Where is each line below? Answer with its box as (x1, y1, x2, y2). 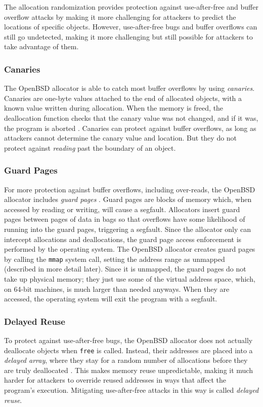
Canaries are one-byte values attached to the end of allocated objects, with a (4, 92, 242, 103)
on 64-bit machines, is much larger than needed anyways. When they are (4, 283, 230, 294)
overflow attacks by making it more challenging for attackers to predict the (4, 11, 236, 22)
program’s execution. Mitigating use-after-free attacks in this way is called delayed (4, 385, 259, 395)
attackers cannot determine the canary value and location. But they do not (4, 132, 237, 143)
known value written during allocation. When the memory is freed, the (4, 103, 224, 113)
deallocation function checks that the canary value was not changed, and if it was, (4, 112, 258, 123)
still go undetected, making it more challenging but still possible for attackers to (4, 31, 253, 42)
